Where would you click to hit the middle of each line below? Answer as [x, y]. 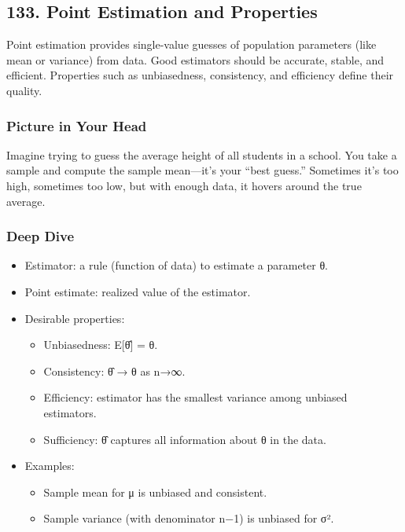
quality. [24, 90]
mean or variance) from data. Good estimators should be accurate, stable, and [195, 59]
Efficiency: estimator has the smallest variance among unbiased [195, 397]
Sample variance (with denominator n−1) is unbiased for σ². [189, 518]
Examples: [50, 466]
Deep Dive [40, 236]
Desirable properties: [75, 318]
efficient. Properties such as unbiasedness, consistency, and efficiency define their [200, 75]
